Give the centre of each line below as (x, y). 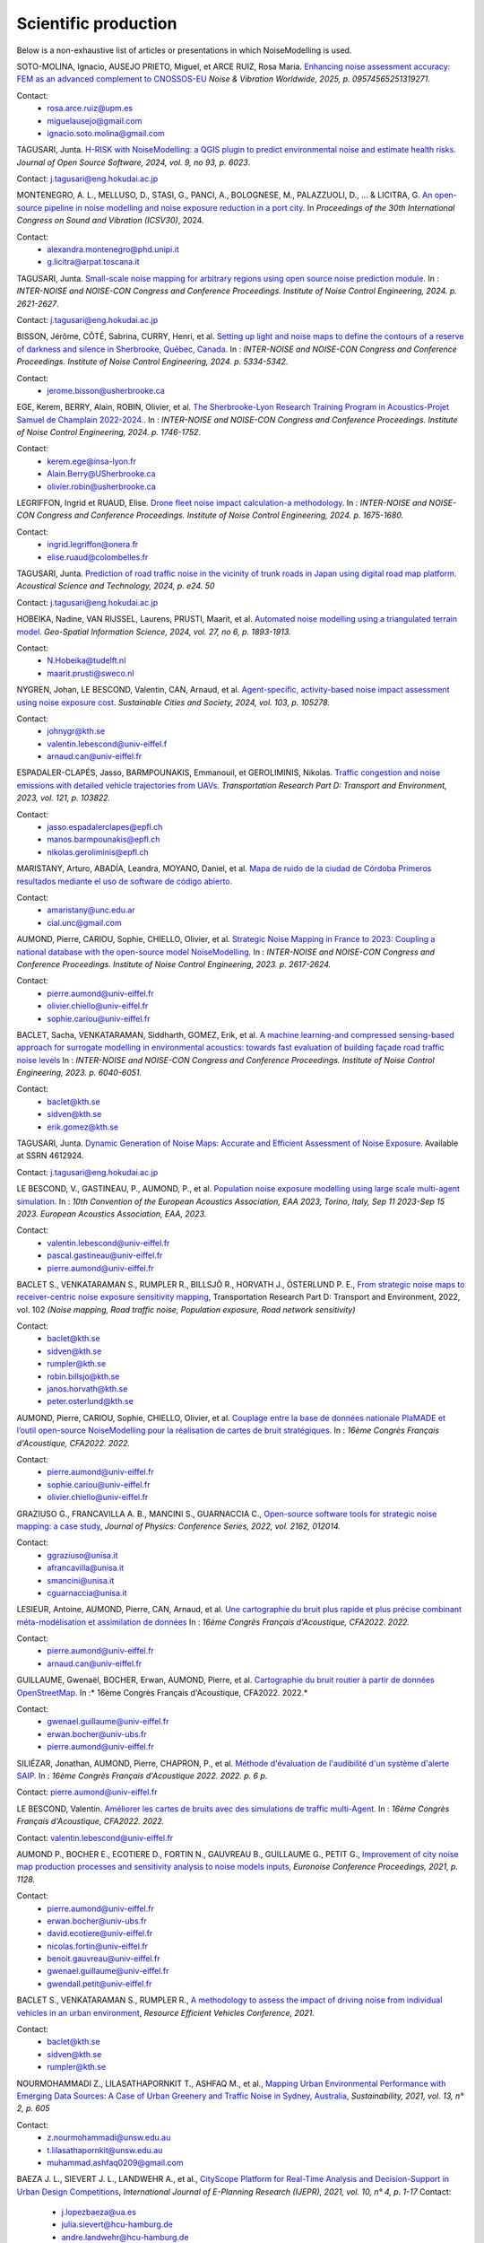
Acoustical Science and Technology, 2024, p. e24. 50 (116, 586)
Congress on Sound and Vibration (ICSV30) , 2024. (111, 221)
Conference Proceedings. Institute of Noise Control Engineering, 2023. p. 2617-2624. (174, 964)
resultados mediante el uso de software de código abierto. (125, 881)
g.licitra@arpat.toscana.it (93, 262)
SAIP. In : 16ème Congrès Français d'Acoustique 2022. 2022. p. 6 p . (142, 1776)
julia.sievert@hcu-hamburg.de (117, 2224)
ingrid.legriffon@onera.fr (93, 545)
